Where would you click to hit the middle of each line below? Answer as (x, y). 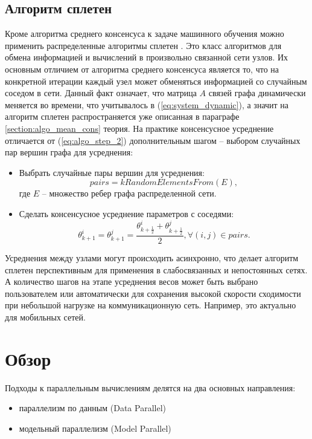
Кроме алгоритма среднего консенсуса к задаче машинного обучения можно (145, 34)
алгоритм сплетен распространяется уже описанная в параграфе (122, 116)
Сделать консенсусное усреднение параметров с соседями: (126, 213)
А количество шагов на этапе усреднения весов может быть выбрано (132, 281)
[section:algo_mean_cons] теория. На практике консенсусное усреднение (139, 128)
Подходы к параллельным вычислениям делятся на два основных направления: (150, 387)
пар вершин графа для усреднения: (69, 152)
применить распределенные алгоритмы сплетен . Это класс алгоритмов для (143, 45)
